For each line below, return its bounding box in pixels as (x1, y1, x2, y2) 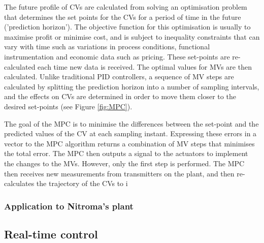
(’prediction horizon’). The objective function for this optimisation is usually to (4, 21, 251, 32)
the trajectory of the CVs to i (36, 178, 128, 189)
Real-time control (4, 226, 98, 241)
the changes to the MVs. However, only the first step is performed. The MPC (4, 158, 245, 168)
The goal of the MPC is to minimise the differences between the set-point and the (4, 118, 259, 129)
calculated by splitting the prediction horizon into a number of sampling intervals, (4, 81, 259, 92)
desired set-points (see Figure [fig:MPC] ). (4, 101, 133, 111)
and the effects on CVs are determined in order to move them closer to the (4, 91, 236, 102)
